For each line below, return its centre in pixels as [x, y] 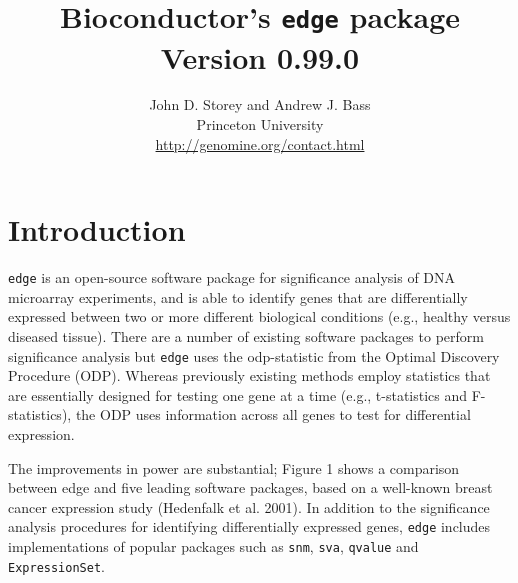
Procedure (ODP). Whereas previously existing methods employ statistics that [249, 375]
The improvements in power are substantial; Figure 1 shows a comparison [234, 467]
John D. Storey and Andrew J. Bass [260, 104]
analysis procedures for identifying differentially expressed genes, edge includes [249, 526]
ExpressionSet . [56, 565]
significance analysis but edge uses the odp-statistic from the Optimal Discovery [254, 355]
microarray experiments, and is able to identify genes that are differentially [238, 296]
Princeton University [260, 124]
